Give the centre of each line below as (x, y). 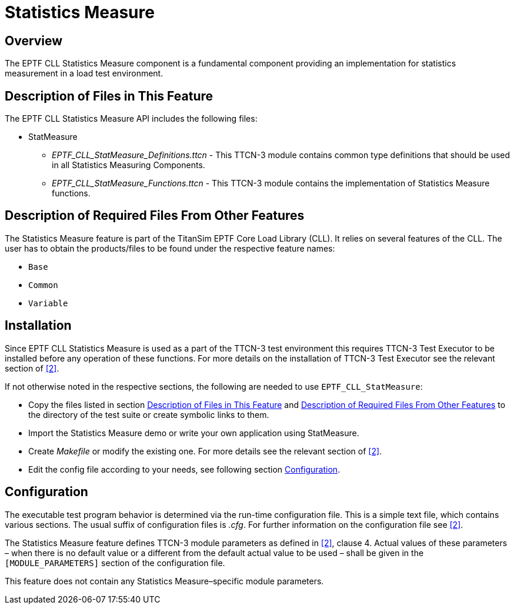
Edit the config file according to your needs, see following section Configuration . (184, 469)
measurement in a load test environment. (84, 73)
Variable (48, 303)
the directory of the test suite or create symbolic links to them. (149, 414)
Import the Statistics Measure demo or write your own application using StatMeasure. (194, 433)
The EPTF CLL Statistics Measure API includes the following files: (131, 119)
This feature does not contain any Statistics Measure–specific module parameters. (164, 581)
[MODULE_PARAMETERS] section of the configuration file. (115, 563)
